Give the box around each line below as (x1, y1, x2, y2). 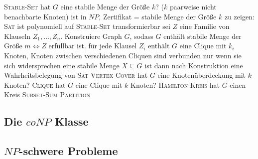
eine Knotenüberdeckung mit (157, 70, 246, 80)
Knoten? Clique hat (4, 79, 66, 90)
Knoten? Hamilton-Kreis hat (130, 79, 220, 90)
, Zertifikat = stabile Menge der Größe (99, 11, 217, 21)
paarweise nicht (169, 1, 217, 11)
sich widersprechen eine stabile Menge (4, 60, 120, 70)
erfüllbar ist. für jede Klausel (48, 40, 137, 51)
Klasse (55, 114, 89, 129)
